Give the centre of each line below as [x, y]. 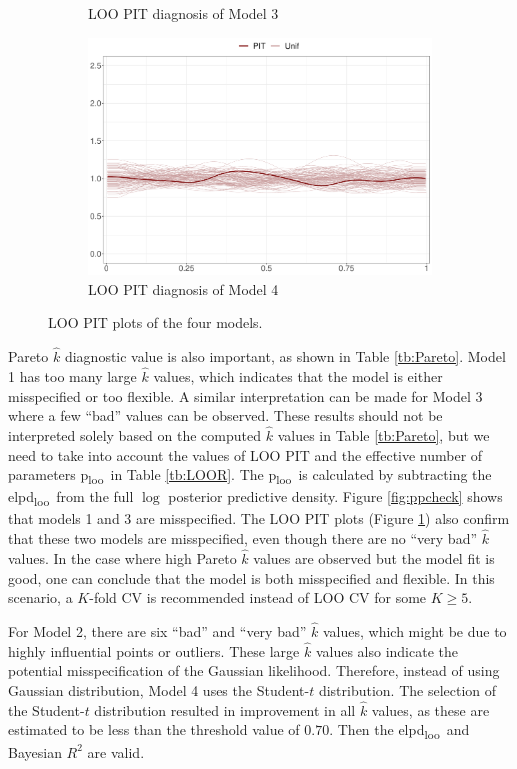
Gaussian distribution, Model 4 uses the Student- [159, 689]
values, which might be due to [414, 630]
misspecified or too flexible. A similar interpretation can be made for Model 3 [245, 395]
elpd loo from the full [71, 498]
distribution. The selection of [407, 689]
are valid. [116, 751]
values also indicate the [386, 650]
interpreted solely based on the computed [135, 434]
